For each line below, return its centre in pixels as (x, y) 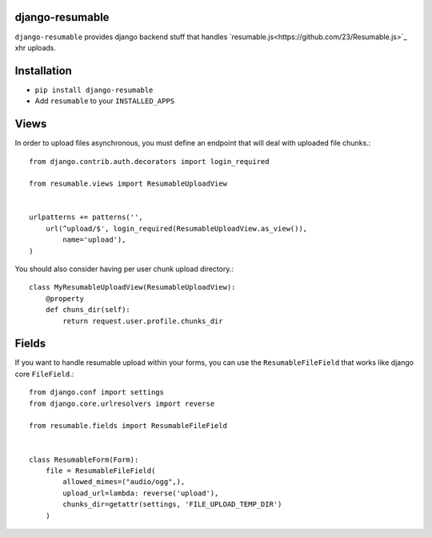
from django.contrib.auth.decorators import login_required (149, 161)
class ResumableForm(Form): (84, 459)
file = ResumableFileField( (100, 471)
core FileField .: (44, 374)
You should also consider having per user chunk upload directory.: (124, 269)
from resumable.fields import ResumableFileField (128, 426)
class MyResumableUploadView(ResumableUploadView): (132, 287)
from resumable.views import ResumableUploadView (128, 184)
